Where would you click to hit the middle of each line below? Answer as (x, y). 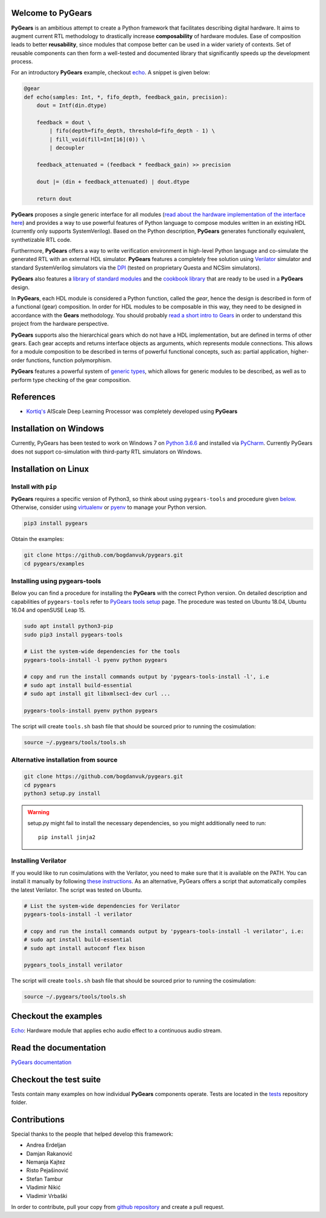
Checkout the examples (57, 1016)
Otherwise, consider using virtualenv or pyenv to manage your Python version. (109, 507)
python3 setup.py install (62, 793)
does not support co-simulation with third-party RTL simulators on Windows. (107, 452)
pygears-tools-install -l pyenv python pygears (95, 660)
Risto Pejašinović (47, 1170)
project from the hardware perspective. (60, 324)
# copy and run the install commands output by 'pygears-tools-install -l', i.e (146, 677)
